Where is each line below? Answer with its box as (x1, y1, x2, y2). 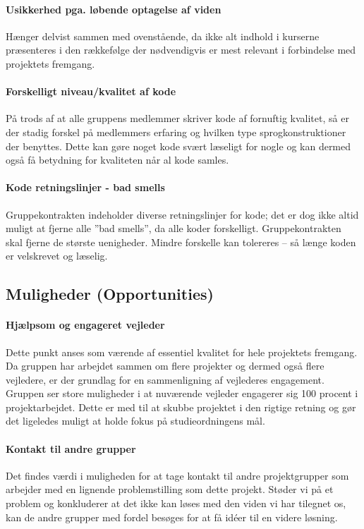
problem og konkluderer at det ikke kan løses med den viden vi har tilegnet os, (6, 496, 346, 511)
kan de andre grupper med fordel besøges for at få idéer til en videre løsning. (6, 509, 338, 524)
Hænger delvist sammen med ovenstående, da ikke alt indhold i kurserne (6, 28, 320, 43)
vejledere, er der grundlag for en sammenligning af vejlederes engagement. (6, 372, 324, 387)
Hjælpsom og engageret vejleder (6, 317, 165, 332)
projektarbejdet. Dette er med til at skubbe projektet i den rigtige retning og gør (6, 399, 356, 414)
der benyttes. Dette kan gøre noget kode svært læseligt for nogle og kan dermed (6, 138, 351, 153)
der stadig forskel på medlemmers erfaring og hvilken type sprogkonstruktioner (6, 124, 346, 139)
